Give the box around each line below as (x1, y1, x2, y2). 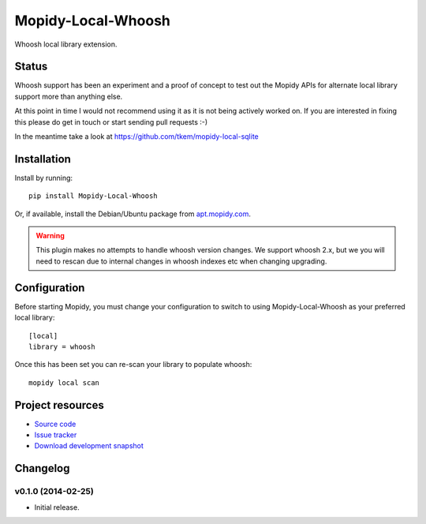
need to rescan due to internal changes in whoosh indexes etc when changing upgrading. (35, 256, 327, 266)
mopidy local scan (28, 378, 100, 387)
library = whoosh (28, 342, 95, 351)
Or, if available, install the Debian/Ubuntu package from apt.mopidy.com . (14, 209, 252, 219)
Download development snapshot (34, 441, 144, 451)
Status (14, 60, 48, 73)
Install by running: (14, 173, 73, 182)
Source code (34, 419, 77, 429)
